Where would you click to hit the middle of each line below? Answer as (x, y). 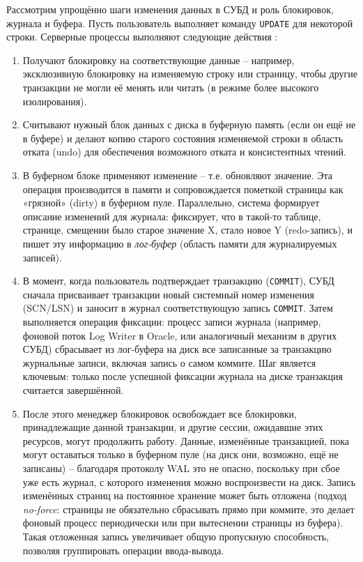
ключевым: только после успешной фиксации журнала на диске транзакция (183, 376)
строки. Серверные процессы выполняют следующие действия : (142, 37)
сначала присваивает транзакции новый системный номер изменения (168, 294)
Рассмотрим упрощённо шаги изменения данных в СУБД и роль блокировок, (170, 9)
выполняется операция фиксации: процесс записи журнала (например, (172, 322)
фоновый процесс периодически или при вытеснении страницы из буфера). (183, 523)
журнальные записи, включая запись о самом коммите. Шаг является (169, 362)
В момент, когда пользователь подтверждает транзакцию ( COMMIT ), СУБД (178, 281)
